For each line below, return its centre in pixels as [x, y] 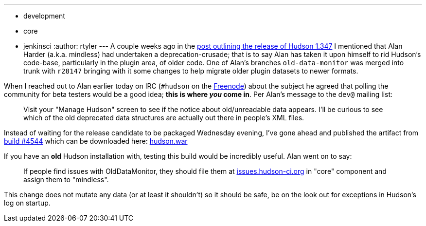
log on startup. [27, 203]
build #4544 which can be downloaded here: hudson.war [96, 141]
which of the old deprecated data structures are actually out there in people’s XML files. [164, 118]
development [44, 16]
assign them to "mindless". [66, 179]
